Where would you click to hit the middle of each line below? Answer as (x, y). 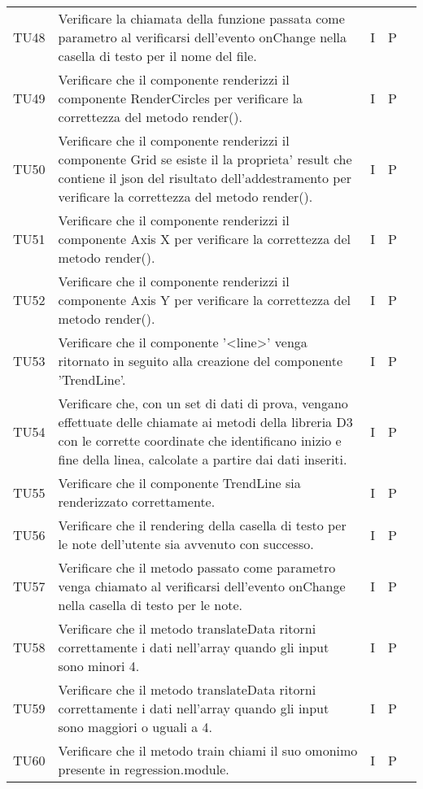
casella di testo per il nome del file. (157, 56)
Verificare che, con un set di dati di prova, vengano (203, 403)
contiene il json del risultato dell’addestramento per (205, 178)
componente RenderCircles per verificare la (181, 98)
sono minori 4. (99, 666)
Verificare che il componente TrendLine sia (179, 483)
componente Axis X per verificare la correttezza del (204, 239)
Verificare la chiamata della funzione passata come (201, 18)
